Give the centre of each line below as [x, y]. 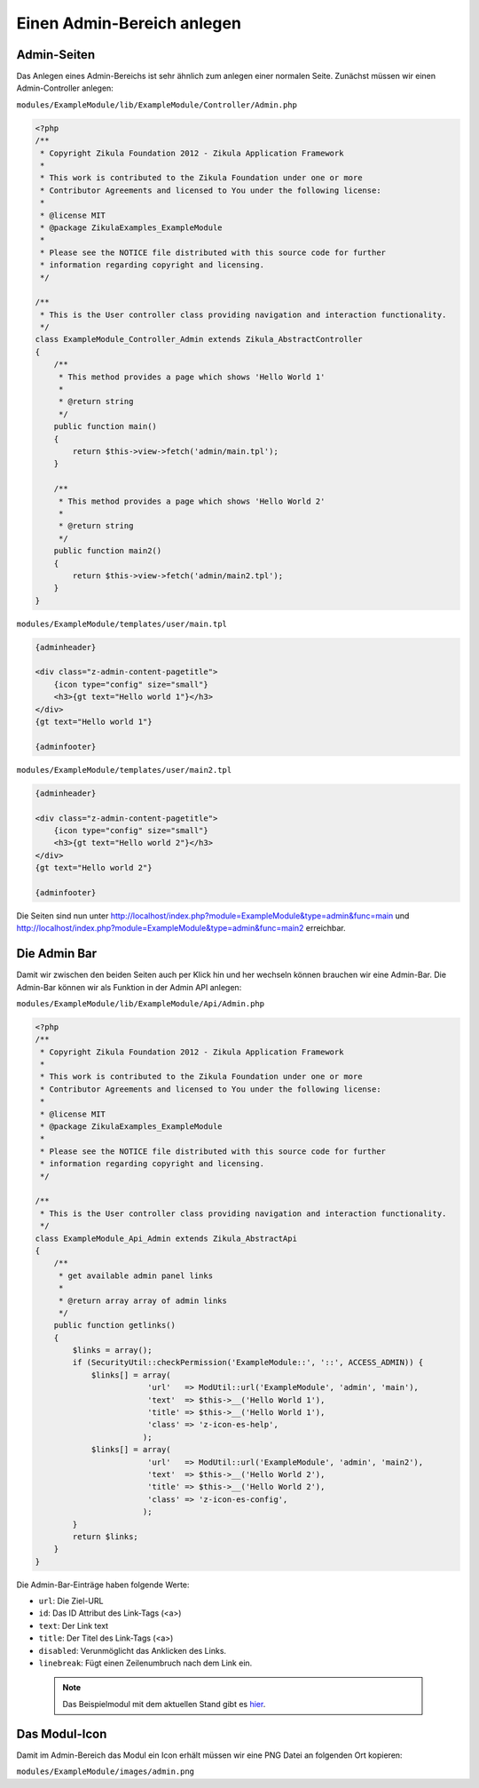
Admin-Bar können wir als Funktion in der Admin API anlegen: [129, 987]
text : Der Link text [74, 1625]
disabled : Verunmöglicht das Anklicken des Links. [132, 1650]
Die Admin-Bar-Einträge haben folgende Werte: [103, 1585]
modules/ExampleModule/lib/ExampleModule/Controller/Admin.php [157, 105]
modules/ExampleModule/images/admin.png [106, 1772]
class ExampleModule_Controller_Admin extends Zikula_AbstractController [199, 339]
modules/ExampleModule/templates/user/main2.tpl [124, 770]
